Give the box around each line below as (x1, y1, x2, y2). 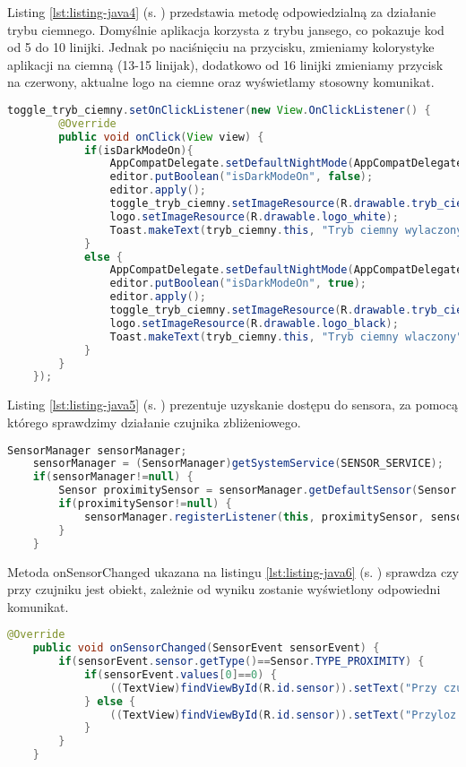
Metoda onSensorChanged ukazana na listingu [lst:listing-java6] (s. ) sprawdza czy (7, 562, 459, 581)
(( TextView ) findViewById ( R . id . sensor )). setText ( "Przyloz (109, 708, 457, 721)
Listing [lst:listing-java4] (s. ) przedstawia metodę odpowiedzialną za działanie (7, 3, 436, 21)
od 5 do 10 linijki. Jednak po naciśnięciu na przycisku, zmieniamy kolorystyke (7, 38, 435, 56)
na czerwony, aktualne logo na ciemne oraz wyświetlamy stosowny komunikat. (7, 73, 435, 91)
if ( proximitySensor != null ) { (58, 497, 232, 511)
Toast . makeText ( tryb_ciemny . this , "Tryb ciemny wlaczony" (109, 330, 463, 343)
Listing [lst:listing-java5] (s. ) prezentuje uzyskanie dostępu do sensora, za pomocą (7, 395, 458, 414)
